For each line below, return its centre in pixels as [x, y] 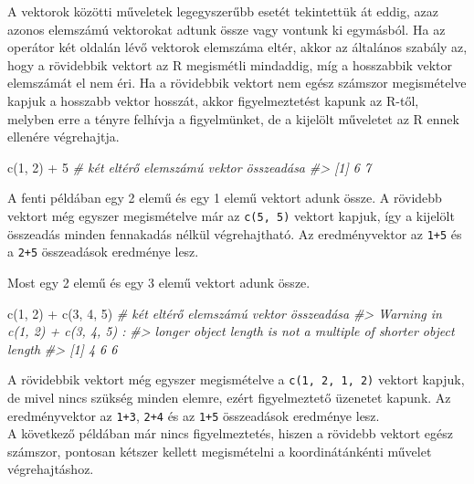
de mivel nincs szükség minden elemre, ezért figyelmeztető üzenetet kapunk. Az [229, 397]
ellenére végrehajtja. [63, 137]
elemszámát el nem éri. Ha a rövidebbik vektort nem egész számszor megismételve [237, 83]
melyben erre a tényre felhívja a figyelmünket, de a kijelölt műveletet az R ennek [233, 118]
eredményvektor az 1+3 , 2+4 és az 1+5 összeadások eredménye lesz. [194, 415]
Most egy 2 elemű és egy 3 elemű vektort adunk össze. [159, 282]
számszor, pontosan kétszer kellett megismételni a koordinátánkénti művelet [220, 451]
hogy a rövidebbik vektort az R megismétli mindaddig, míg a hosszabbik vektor [230, 64]
